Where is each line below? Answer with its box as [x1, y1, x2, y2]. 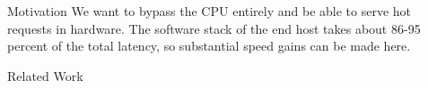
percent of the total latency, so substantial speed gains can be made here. [7, 36, 411, 55]
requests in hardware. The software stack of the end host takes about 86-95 [7, 19, 421, 37]
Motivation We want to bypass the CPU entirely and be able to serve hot [7, 2, 412, 20]
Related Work [7, 66, 83, 84]
